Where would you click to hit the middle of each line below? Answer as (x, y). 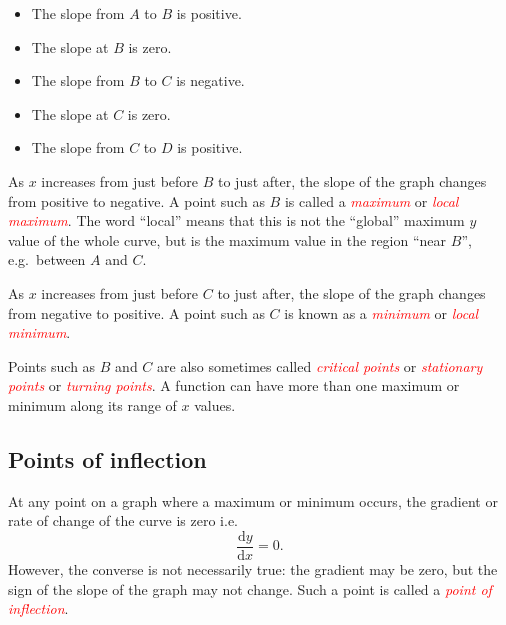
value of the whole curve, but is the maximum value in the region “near (227, 239)
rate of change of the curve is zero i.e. (123, 520)
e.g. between (47, 259)
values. (215, 404)
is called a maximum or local (371, 200)
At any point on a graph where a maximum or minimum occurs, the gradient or (253, 500)
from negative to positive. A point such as (136, 312)
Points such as (52, 365)
